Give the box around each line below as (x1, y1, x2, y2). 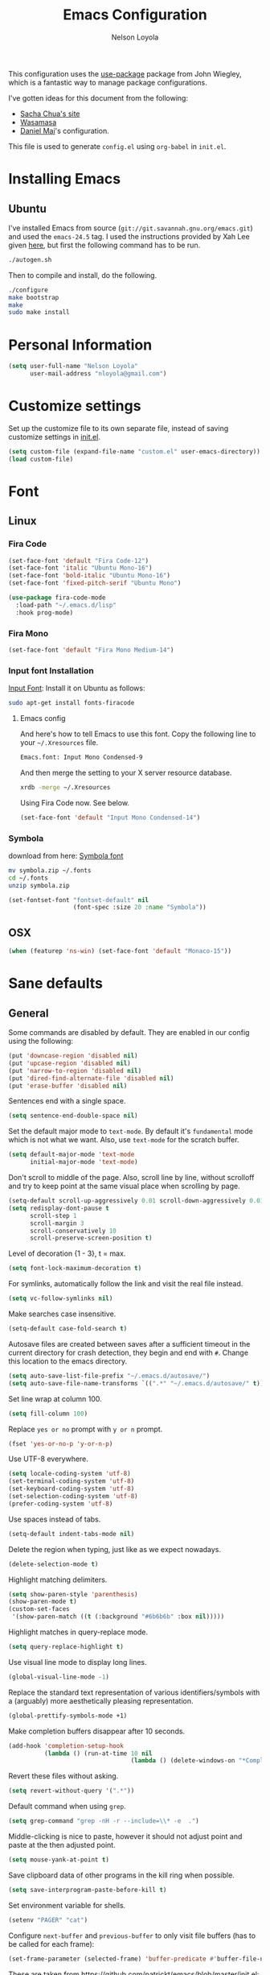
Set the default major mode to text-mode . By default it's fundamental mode (8, 1126, 253, 1137)
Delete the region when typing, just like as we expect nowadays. (8, 1544, 222, 1554)
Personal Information (8, 336, 153, 354)
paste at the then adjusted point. (8, 1840, 116, 1850)
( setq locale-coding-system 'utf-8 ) (8, 1470, 131, 1478)
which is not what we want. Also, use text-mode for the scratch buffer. (8, 1135, 239, 1145)
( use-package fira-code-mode (8, 594, 106, 602)
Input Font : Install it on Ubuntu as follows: (8, 683, 145, 694)
